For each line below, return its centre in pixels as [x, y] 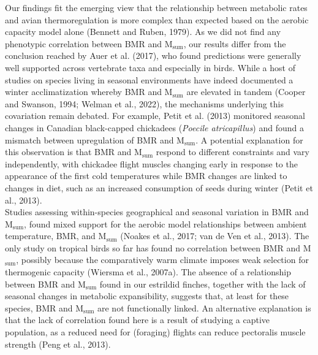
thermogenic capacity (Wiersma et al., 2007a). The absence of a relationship [148, 272]
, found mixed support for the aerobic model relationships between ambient [165, 223]
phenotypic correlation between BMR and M [89, 43]
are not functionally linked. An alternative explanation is [204, 307]
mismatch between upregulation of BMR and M [95, 139]
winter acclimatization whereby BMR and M [89, 92]
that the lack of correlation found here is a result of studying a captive [138, 320]
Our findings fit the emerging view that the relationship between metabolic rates [156, 7]
